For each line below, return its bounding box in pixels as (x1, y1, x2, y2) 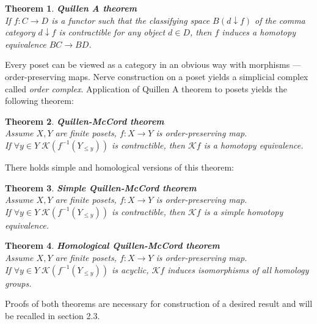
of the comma (255, 13, 305, 26)
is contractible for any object (59, 26, 166, 39)
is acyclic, (111, 263, 149, 276)
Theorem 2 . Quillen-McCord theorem (5, 114, 164, 127)
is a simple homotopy (203, 205, 283, 218)
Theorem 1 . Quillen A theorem (5, 2, 137, 14)
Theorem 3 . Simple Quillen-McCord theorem (5, 181, 197, 194)
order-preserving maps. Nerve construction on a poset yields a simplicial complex (5, 70, 308, 83)
